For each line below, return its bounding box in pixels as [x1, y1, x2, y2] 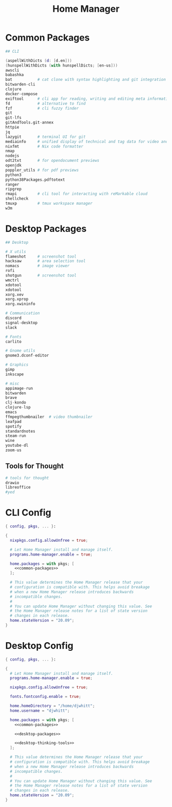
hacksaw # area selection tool [5, 259, 86, 264]
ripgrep [5, 186, 22, 192]
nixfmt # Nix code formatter [5, 144, 83, 149]
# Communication [5, 311, 40, 316]
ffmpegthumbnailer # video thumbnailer [5, 414, 93, 419]
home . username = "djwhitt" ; [10, 708, 70, 713]
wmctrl [5, 278, 19, 283]
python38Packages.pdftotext [5, 177, 66, 182]
